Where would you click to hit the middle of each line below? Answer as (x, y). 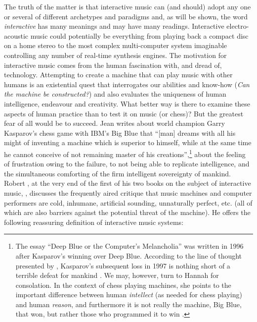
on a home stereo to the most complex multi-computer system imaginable (116, 45)
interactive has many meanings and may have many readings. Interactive (114, 26)
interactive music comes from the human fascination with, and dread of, (113, 65)
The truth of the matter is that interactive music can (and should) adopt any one (128, 6)
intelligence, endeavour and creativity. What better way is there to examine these (127, 103)
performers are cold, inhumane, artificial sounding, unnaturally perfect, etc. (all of (128, 202)
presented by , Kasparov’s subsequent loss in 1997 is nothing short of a (123, 265)
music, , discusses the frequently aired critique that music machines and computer (128, 192)
